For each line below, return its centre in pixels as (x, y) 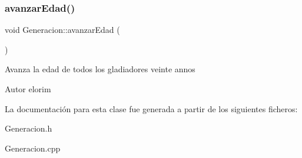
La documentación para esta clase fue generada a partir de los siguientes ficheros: (151, 108)
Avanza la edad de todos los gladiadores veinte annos (100, 69)
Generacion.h (29, 128)
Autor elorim (28, 89)
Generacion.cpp (33, 148)
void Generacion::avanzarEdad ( (62, 30)
